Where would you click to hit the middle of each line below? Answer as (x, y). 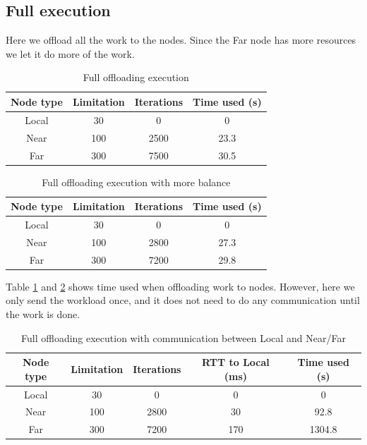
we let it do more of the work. (70, 53)
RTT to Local (236, 362)
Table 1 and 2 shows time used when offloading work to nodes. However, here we (180, 286)
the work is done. (43, 314)
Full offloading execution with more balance (136, 182)
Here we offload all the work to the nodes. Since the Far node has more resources (181, 40)
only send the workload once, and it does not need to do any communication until (183, 300)
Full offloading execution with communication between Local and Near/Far (183, 337)
